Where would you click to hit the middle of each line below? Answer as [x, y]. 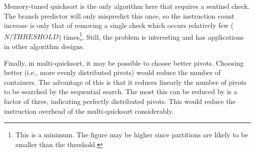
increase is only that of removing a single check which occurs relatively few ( [119, 25]
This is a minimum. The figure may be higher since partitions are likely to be [132, 135]
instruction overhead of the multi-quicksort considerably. [89, 111]
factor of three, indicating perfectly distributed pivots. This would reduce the [120, 101]
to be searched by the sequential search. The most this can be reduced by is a [121, 91]
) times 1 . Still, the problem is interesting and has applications [151, 36]
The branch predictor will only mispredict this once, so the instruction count [119, 15]
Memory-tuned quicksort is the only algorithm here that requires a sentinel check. [127, 6]
